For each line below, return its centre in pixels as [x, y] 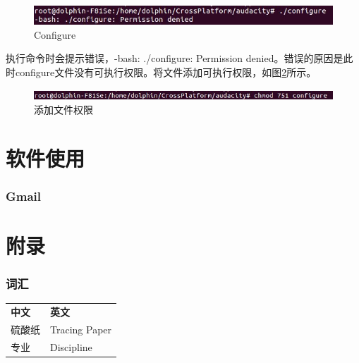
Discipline [71, 346]
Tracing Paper [81, 330]
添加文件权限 [63, 110]
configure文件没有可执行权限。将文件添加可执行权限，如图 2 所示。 [166, 72]
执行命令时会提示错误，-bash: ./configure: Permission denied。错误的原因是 [175, 58]
